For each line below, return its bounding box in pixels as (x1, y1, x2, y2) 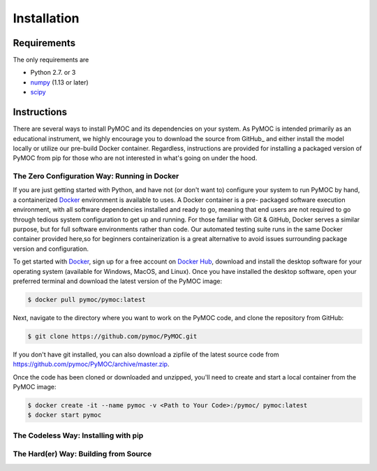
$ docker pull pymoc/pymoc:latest (27, 296, 146, 303)
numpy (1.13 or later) (30, 78, 89, 87)
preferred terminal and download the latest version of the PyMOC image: (13, 277, 223, 285)
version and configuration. (13, 245, 89, 253)
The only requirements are (13, 56, 89, 64)
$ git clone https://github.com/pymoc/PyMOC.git (27, 332, 198, 340)
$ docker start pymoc (27, 411, 102, 419)
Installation (13, 10, 80, 26)
